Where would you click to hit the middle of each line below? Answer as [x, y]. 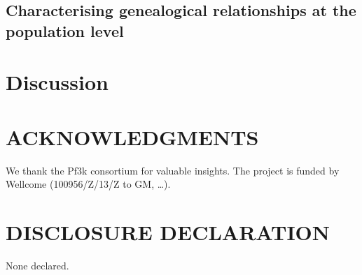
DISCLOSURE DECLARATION [168, 232]
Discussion [57, 82]
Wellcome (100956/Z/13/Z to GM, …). [88, 184]
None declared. [37, 265]
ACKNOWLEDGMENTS [132, 136]
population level [65, 30]
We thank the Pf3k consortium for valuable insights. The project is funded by [173, 170]
